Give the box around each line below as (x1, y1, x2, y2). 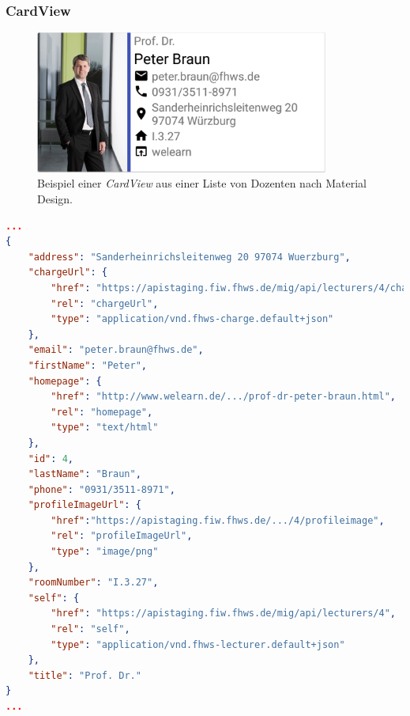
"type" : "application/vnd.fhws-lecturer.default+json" (51, 638, 345, 650)
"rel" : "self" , (51, 623, 130, 635)
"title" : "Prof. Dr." (28, 669, 141, 681)
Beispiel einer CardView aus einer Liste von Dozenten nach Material (37, 175, 367, 191)
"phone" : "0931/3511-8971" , (28, 483, 175, 495)
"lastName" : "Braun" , (28, 468, 141, 480)
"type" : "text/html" (51, 422, 159, 434)
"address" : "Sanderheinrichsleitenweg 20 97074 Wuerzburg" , (28, 251, 351, 263)
